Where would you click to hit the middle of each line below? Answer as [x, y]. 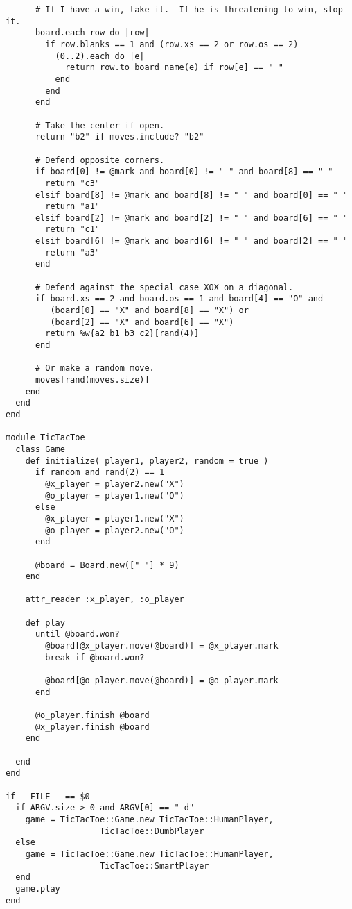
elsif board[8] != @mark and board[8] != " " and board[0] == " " [191, 195]
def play [45, 623]
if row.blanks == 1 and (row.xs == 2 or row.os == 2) [172, 44]
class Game [40, 449]
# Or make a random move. [95, 368]
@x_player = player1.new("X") [115, 518]
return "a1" [73, 207]
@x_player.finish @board [92, 727]
